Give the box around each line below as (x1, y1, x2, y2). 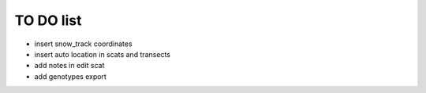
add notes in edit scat (34, 61, 105, 70)
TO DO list (14, 12, 82, 29)
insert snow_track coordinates (34, 39, 133, 48)
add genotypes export (34, 71, 106, 81)
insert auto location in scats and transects (34, 49, 171, 59)
